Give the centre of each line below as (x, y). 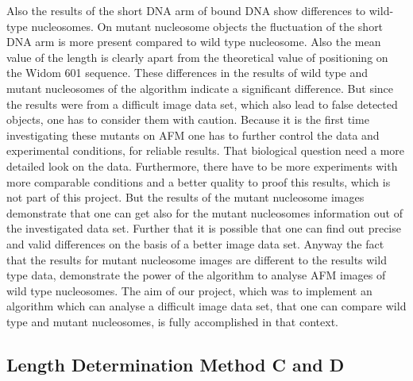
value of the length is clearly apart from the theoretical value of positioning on (197, 57)
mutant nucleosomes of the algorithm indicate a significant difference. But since (200, 88)
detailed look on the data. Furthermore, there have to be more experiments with (202, 165)
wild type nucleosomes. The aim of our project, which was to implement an (189, 290)
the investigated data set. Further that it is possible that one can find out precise (204, 228)
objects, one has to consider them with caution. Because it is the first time (188, 119)
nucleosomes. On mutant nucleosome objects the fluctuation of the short (207, 26)
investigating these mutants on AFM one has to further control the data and (193, 135)
